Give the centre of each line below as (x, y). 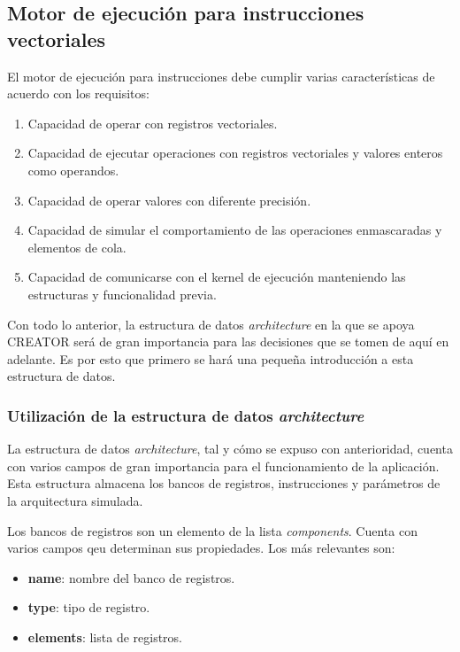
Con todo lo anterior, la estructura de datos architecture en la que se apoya (211, 324)
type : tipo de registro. (89, 607)
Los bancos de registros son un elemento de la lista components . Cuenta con (212, 530)
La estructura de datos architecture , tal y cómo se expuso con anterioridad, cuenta (230, 449)
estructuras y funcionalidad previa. (122, 294)
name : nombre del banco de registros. (131, 577)
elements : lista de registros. (105, 636)
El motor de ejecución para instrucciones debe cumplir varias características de (221, 76)
